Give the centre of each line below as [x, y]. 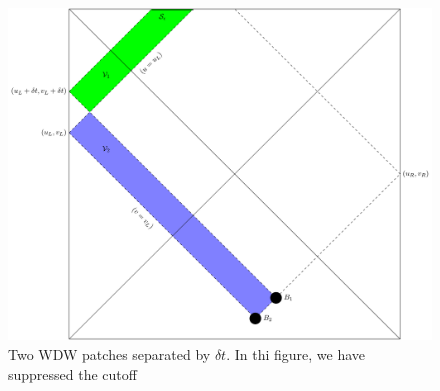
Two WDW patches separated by [109, 354]
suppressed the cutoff [72, 373]
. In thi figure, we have [296, 354]
